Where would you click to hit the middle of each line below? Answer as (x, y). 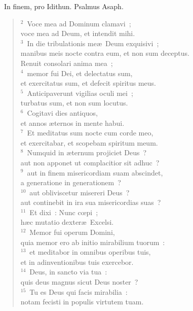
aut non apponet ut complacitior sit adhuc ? (90, 162)
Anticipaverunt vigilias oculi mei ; (80, 93)
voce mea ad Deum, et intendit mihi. (78, 33)
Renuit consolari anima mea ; (67, 63)
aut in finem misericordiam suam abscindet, (95, 172)
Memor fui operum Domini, (72, 232)
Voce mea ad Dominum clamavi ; (79, 23)
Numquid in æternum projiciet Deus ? (87, 152)
